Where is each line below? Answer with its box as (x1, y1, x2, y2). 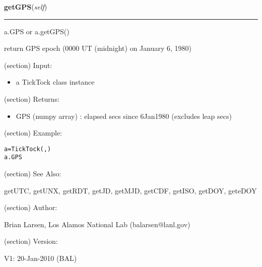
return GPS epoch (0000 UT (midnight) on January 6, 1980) (4, 43, 192, 53)
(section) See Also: (4, 168, 61, 179)
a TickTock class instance (16, 77, 95, 87)
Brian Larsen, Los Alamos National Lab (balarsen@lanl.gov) (4, 219, 190, 229)
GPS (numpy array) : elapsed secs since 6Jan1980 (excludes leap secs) (16, 110, 232, 121)
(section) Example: (4, 127, 62, 138)
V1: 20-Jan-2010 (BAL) (4, 253, 77, 263)
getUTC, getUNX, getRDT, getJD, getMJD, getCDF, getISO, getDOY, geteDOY (4, 185, 257, 195)
